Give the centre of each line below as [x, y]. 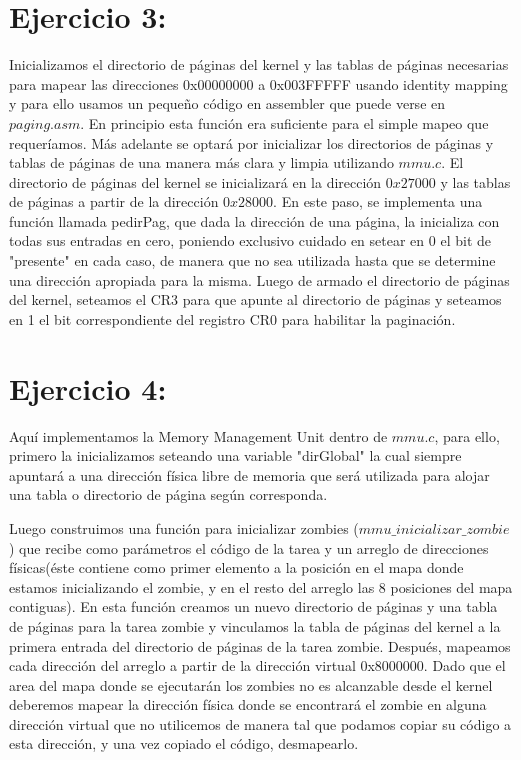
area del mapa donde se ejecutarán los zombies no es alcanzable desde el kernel [251, 684]
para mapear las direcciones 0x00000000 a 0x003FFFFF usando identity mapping [258, 83]
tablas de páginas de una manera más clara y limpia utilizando [201, 162]
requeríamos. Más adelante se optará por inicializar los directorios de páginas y [251, 142]
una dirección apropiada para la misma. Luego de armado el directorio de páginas [259, 279]
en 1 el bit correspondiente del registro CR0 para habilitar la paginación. [232, 318]
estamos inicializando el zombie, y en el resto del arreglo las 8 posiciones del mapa [261, 586]
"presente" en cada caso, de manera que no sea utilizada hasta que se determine [252, 260]
